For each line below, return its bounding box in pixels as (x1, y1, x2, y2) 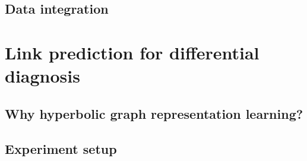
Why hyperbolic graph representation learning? (5, 104, 303, 122)
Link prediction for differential (5, 40, 259, 64)
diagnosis (5, 64, 80, 88)
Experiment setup (5, 139, 117, 157)
